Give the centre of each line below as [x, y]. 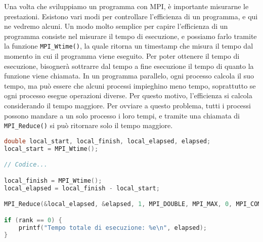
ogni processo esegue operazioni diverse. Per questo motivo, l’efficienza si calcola [128, 95]
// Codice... [26, 165]
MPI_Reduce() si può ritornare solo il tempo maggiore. [89, 125]
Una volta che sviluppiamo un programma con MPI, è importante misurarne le [126, 6]
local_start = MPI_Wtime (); [51, 149]
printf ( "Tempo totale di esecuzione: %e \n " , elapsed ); [113, 228]
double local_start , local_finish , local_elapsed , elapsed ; [107, 141]
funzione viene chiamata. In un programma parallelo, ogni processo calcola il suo [129, 76]
